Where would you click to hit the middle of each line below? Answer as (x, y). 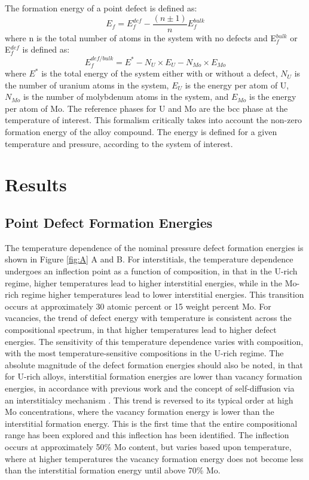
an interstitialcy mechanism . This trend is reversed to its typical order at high (149, 400)
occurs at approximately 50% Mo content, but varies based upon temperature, (148, 446)
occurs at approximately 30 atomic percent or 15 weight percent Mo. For (138, 306)
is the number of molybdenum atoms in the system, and (126, 97)
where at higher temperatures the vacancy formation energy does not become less (154, 458)
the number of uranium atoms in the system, (87, 85)
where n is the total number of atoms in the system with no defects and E (141, 37)
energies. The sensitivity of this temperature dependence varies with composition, (154, 341)
